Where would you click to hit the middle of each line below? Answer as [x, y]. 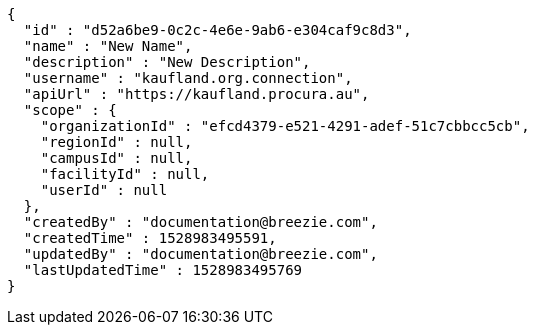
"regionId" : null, [116, 142]
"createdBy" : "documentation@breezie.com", [200, 222]
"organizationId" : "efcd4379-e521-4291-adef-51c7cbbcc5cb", [285, 126]
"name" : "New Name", [108, 46]
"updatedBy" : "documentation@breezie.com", [200, 254]
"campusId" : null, [116, 158]
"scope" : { [70, 110]
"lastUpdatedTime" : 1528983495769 [163, 270]
